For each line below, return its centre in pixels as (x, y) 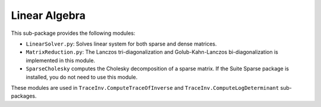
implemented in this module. (60, 60)
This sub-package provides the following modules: (73, 33)
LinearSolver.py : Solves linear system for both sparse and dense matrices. (121, 44)
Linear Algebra (48, 15)
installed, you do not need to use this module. (82, 77)
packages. (24, 96)
